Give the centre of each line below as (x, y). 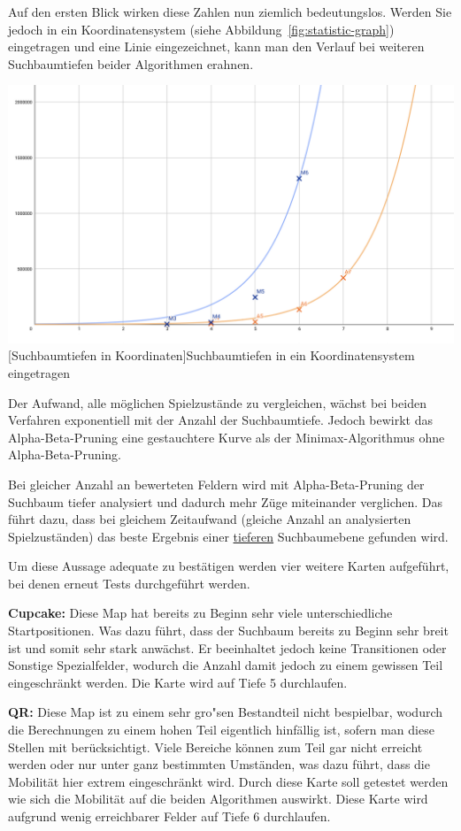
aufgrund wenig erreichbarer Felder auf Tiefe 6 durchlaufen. (169, 816)
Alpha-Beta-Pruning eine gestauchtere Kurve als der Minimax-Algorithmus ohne (227, 437)
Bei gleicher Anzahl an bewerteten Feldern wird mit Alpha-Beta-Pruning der (216, 484)
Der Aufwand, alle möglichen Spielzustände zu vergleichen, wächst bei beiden (217, 402)
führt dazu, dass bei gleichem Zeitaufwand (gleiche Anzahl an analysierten (210, 519)
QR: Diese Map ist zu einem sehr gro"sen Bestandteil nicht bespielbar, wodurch (226, 712)
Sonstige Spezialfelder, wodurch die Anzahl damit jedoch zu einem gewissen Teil (226, 665)
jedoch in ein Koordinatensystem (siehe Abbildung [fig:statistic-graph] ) (201, 29)
